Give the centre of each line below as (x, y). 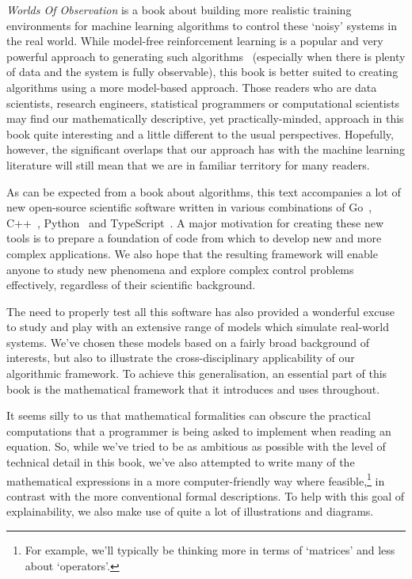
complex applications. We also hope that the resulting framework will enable (192, 253)
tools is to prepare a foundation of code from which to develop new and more (194, 238)
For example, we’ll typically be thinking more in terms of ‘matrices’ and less (210, 550)
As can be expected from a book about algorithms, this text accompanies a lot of (204, 191)
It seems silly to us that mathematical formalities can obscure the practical (189, 415)
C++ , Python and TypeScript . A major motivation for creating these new (195, 222)
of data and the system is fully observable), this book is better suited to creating (202, 72)
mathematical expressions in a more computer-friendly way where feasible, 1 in (196, 479)
